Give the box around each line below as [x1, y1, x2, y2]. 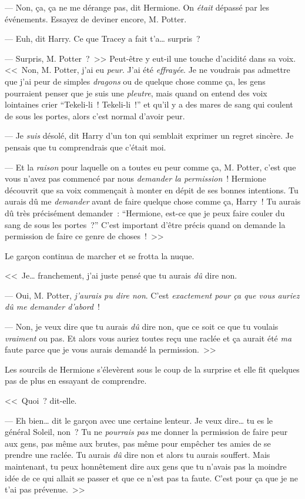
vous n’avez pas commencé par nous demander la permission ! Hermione [5, 172, 266, 185]
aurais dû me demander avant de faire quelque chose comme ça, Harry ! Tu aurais [5, 195, 301, 207]
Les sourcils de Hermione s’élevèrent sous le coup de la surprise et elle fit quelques [5, 363, 300, 375]
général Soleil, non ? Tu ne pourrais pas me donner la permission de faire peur [5, 426, 288, 438]
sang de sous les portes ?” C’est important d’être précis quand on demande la [5, 218, 286, 230]
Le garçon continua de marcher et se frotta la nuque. [5, 249, 195, 262]
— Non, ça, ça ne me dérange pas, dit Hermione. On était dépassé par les [5, 1, 269, 13]
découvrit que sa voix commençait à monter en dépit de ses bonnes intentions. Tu [5, 183, 299, 196]
